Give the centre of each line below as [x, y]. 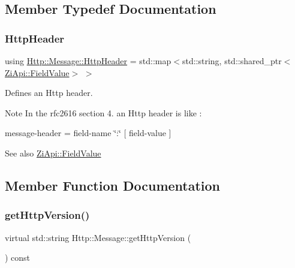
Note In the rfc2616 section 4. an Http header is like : [103, 112]
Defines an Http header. [49, 93]
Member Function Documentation [113, 185]
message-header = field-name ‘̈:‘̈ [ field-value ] [88, 133]
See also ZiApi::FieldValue [53, 153]
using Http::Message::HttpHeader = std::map [88, 61]
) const [18, 258]
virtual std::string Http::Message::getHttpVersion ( [98, 237]
